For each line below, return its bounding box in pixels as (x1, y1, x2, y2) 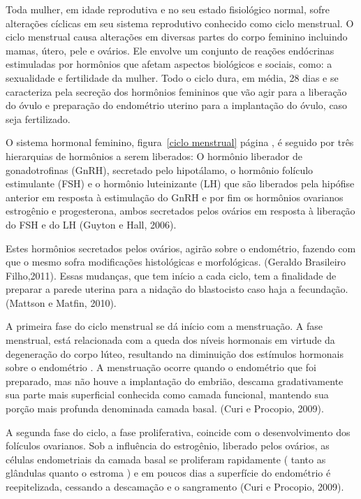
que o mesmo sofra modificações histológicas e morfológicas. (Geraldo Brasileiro (6, 254, 346, 269)
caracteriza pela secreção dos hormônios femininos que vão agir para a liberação (6, 84, 347, 99)
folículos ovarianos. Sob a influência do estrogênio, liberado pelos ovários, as (6, 438, 330, 453)
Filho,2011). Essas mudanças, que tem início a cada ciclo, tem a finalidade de (6, 268, 337, 282)
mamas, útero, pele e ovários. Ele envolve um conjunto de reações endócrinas (6, 43, 334, 57)
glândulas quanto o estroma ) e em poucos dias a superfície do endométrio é (6, 465, 331, 480)
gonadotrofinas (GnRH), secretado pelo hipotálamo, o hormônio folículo (6, 162, 314, 177)
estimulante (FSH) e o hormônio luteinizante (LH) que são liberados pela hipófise (6, 176, 355, 191)
